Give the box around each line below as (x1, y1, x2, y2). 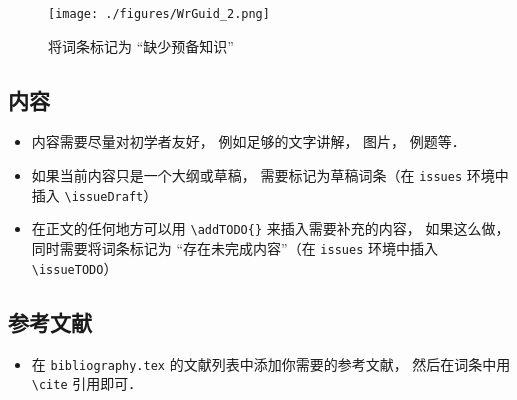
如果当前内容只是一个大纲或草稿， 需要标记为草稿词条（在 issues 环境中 (31, 165, 509, 186)
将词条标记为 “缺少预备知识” (48, 35, 234, 56)
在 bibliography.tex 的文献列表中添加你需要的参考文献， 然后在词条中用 (31, 353, 511, 374)
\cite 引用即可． (31, 373, 143, 394)
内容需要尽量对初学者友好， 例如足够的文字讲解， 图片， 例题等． (31, 131, 466, 152)
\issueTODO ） (31, 257, 118, 278)
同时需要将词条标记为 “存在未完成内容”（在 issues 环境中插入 (31, 238, 438, 259)
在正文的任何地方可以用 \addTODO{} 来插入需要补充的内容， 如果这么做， (31, 218, 510, 239)
